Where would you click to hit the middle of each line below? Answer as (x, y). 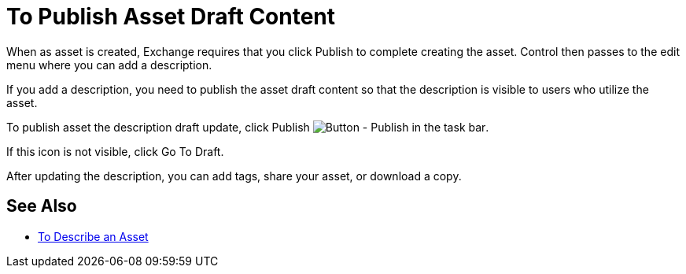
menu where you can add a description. (109, 65)
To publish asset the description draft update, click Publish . (248, 127)
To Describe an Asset (93, 236)
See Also (42, 206)
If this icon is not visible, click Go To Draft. (115, 151)
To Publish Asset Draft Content (171, 17)
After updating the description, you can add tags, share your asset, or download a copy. (234, 176)
